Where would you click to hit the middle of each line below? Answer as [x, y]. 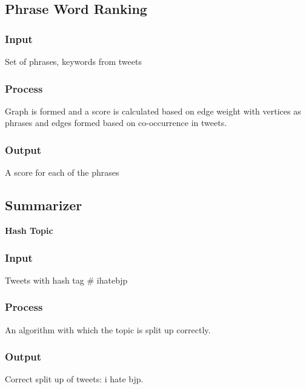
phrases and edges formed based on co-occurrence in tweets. [116, 123]
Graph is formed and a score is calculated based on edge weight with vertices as [153, 111]
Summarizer [44, 205]
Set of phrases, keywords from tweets [73, 61]
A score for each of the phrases [62, 172]
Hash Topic [29, 231]
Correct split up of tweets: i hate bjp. [74, 379]
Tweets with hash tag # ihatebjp [66, 280]
